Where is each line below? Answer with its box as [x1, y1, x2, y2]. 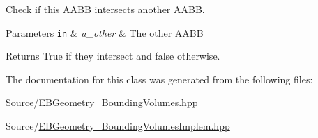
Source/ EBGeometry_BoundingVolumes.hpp [6, 95, 198, 110]
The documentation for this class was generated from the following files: [6, 71, 313, 86]
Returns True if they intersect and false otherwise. [6, 49, 220, 63]
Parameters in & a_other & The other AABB [6, 25, 204, 40]
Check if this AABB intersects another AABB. [6, 2, 205, 16]
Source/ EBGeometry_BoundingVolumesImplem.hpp [6, 119, 230, 133]
